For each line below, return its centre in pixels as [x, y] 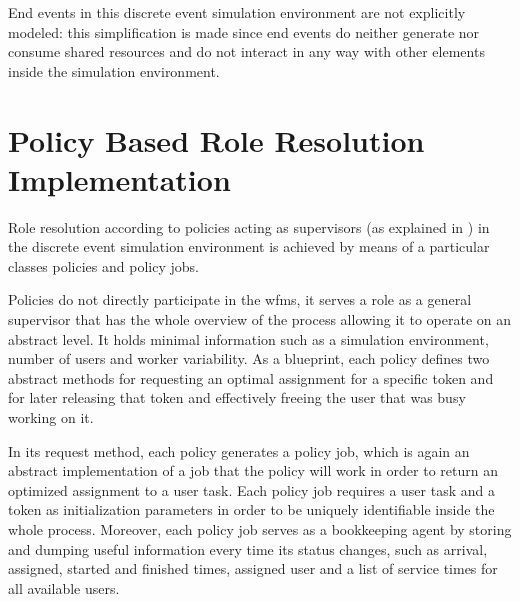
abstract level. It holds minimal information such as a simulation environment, [248, 338]
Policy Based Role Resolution [216, 139]
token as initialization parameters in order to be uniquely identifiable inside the [251, 509]
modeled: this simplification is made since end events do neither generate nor [244, 31]
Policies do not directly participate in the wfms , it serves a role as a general [240, 299]
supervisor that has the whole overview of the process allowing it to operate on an [260, 319]
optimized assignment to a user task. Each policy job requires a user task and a [251, 489]
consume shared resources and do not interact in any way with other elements [246, 51]
